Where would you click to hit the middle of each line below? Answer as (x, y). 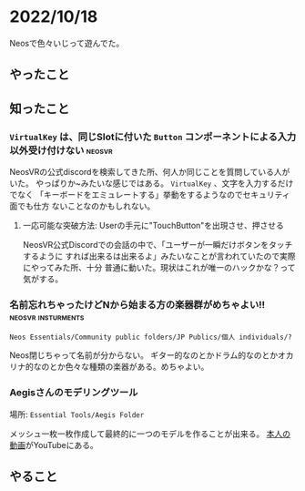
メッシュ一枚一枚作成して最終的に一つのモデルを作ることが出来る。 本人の (150, 434)
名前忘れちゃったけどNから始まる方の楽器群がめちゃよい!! (137, 304)
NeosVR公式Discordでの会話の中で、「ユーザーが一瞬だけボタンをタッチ (158, 245)
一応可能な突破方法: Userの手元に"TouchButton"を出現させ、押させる (153, 226)
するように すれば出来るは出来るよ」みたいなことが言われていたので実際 (159, 256)
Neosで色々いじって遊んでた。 (67, 43)
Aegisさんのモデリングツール (74, 393)
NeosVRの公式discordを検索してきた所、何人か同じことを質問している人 (146, 172)
